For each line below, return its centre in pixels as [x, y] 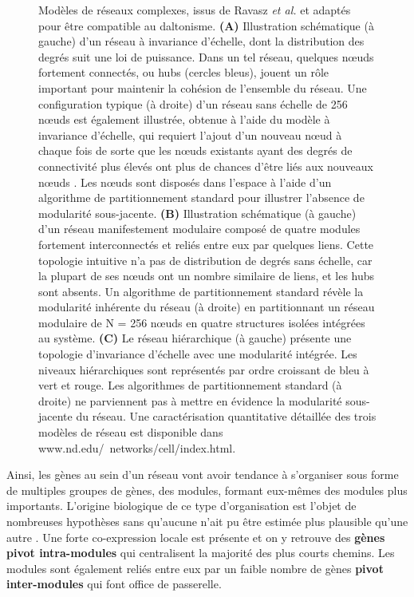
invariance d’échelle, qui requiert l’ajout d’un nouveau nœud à [190, 134]
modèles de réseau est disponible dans [131, 432]
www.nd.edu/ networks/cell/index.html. [137, 447]
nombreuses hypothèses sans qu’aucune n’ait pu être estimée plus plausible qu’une [207, 521]
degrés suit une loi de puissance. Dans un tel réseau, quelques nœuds [206, 56]
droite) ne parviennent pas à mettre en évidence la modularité [190, 400]
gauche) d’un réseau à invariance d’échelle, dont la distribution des [201, 41]
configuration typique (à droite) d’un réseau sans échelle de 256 [193, 103]
